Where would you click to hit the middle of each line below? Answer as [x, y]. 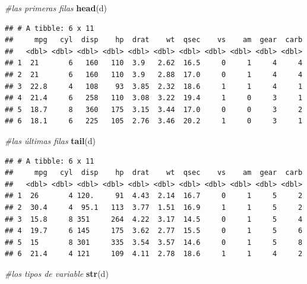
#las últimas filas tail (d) [50, 140]
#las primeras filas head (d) [56, 8]
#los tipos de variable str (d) [57, 273]
